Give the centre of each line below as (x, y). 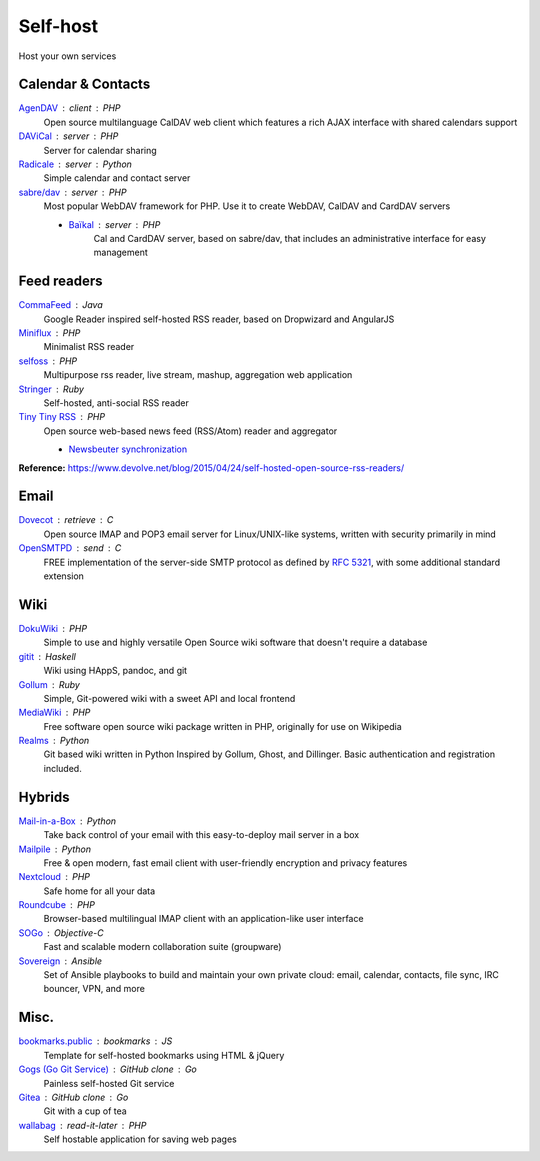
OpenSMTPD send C (70, 548)
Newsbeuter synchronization (128, 449)
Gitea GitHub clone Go (73, 1097)
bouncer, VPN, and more (94, 989)
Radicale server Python (75, 164)
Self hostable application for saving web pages (140, 1139)
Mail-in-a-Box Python (67, 821)
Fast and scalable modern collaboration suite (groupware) (162, 947)
